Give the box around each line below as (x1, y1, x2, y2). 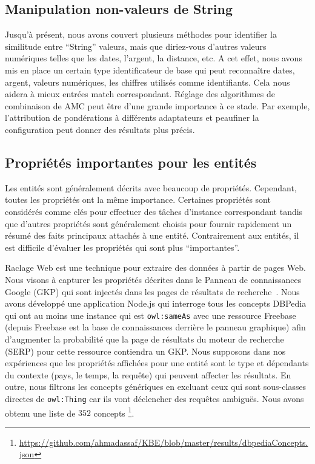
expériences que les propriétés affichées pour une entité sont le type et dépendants (5, 357, 309, 369)
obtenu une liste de (5, 406, 76, 419)
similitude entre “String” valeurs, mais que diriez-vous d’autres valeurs (5, 39, 267, 52)
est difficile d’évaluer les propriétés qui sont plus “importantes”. (5, 241, 240, 253)
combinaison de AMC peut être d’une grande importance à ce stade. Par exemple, (5, 99, 310, 112)
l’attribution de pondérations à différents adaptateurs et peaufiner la (5, 111, 259, 124)
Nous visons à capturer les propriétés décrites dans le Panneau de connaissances (5, 273, 302, 285)
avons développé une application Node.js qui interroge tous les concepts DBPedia (5, 297, 307, 310)
